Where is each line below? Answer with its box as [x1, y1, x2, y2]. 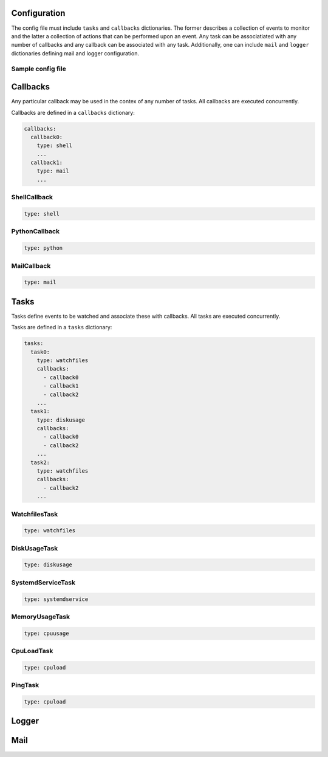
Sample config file [11, 64, 66, 73]
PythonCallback [11, 227, 60, 236]
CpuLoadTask [11, 647, 53, 656]
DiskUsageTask [11, 544, 58, 552]
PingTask [11, 681, 39, 690]
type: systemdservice [24, 595, 89, 603]
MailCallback [11, 261, 51, 270]
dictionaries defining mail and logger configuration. [11, 49, 140, 57]
